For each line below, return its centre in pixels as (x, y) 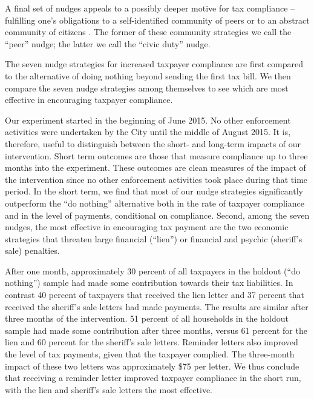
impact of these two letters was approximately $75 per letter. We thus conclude (152, 366)
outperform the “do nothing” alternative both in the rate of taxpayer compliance (155, 203)
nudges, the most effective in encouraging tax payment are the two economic (147, 227)
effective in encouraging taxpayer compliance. (89, 100)
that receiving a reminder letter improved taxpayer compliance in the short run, (153, 378)
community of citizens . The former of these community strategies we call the (148, 32)
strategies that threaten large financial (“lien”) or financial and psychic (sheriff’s (154, 238)
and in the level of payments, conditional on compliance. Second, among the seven (157, 215)
